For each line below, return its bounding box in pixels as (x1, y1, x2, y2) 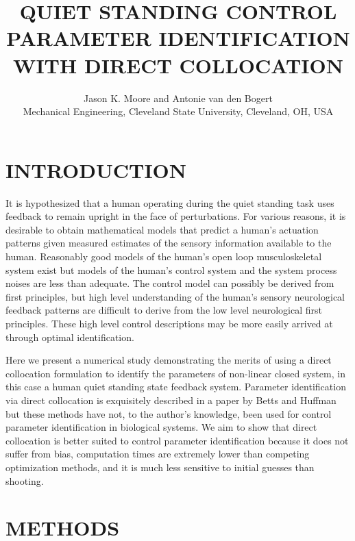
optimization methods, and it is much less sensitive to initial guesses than (5, 460, 315, 474)
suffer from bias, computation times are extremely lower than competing (5, 446, 310, 461)
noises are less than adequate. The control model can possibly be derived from (5, 276, 334, 290)
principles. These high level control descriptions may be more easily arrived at (5, 316, 333, 330)
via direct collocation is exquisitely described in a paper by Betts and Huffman (5, 392, 336, 407)
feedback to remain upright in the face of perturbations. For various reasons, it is (5, 209, 346, 223)
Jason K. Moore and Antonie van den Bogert (84, 90, 273, 105)
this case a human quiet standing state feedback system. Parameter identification (5, 379, 346, 394)
